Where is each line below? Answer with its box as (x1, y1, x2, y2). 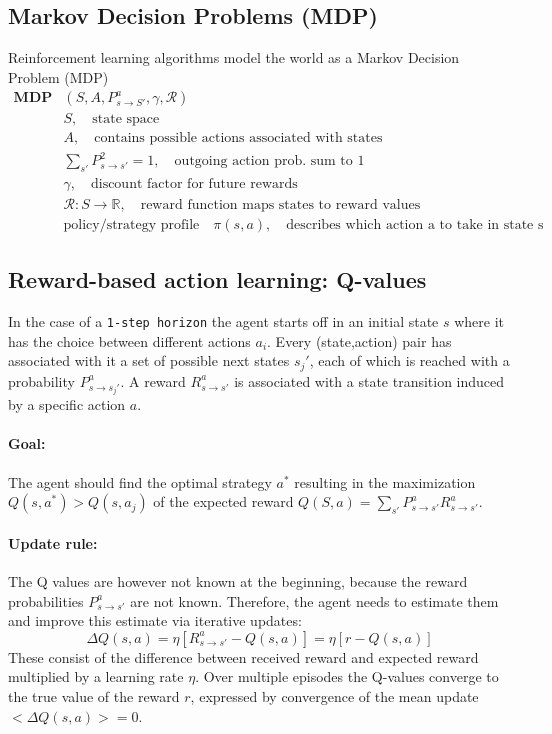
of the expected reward (153, 491, 294, 512)
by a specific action (8, 394, 126, 415)
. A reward (120, 370, 186, 391)
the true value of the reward (8, 685, 180, 706)
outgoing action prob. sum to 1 (174, 154, 365, 168)
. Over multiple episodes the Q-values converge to (195, 666, 499, 687)
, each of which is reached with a (309, 350, 510, 371)
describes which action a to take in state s (286, 217, 544, 232)
